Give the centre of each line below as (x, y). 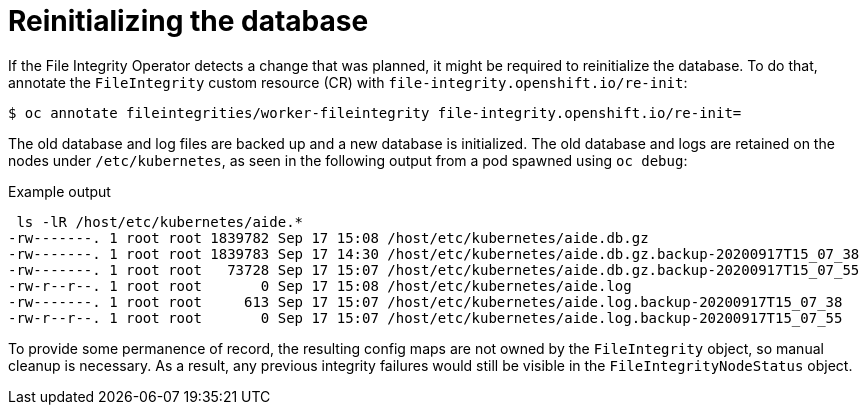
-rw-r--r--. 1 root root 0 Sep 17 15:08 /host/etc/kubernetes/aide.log (320, 285)
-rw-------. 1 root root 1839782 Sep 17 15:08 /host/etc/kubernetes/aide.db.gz (328, 237)
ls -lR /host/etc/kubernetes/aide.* (160, 221)
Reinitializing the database (188, 21)
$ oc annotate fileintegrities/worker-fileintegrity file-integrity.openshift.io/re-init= (375, 112)
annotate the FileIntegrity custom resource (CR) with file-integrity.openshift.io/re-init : (348, 82)
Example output (59, 191)
